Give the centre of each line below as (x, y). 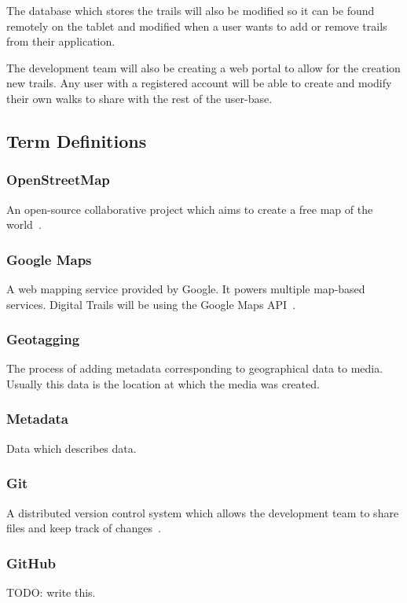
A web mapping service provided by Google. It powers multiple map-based (186, 288)
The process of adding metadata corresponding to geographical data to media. (195, 368)
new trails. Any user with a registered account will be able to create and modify (199, 83)
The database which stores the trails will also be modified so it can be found (191, 10)
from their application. (61, 41)
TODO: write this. (51, 592)
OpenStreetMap (58, 180)
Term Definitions (77, 140)
